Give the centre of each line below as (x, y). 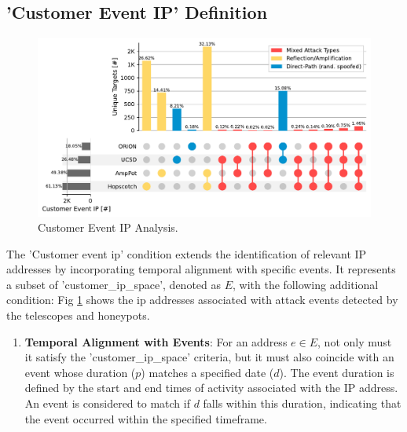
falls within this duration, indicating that (302, 403)
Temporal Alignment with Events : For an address (156, 341)
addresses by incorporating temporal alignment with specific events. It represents (201, 269)
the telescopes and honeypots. (78, 315)
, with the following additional (306, 284)
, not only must (355, 341)
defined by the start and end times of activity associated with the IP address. (211, 388)
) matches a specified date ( (207, 372)
